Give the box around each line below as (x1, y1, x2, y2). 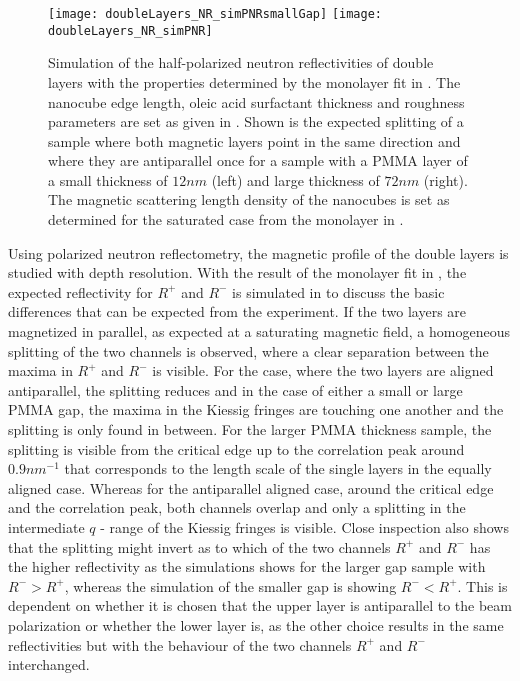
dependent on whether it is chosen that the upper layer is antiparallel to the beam (8, 595, 512, 616)
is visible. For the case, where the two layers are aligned (152, 360, 494, 381)
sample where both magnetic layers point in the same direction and (48, 130, 461, 151)
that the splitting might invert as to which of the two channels (8, 536, 391, 557)
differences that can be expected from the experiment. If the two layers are (8, 301, 467, 322)
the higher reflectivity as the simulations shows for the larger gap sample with (8, 556, 486, 577)
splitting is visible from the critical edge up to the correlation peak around (8, 438, 465, 459)
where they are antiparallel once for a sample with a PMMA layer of (48, 150, 468, 171)
